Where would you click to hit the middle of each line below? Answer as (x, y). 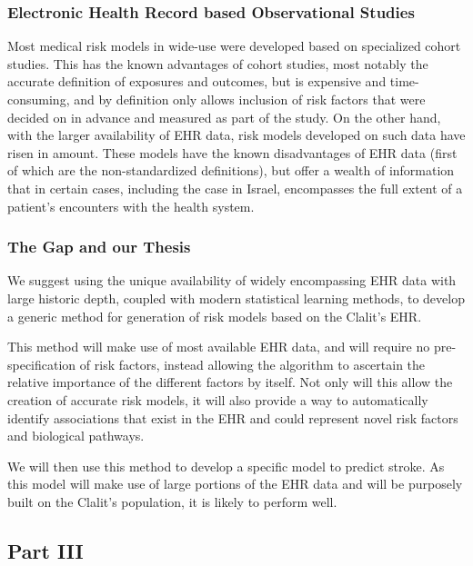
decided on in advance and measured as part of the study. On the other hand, (224, 117)
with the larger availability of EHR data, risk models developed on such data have (236, 135)
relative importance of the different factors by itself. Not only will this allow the (230, 382)
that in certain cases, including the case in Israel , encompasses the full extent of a (235, 188)
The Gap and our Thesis (99, 247)
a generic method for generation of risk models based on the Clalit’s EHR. (215, 316)
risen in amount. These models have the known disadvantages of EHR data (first (232, 152)
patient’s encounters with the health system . (131, 206)
